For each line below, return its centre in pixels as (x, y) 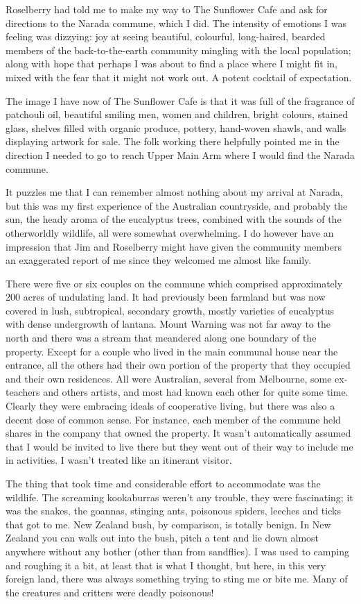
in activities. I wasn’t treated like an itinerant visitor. (119, 460)
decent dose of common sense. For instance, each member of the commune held (173, 419)
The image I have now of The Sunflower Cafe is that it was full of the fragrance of (180, 100)
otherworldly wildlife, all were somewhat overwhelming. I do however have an (170, 232)
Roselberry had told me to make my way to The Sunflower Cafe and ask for (167, 9)
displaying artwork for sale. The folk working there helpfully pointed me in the (173, 141)
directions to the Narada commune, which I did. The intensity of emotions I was (176, 23)
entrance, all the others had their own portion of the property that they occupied (178, 365)
